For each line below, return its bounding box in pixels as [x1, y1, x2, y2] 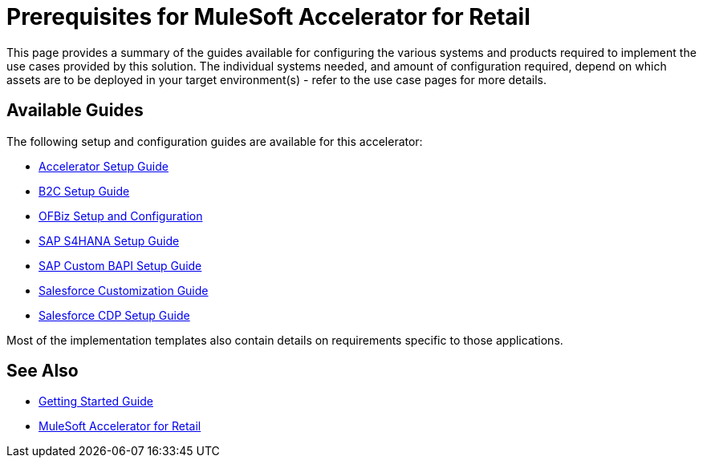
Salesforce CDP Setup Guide [39, 308, 190, 322]
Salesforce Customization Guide [39, 283, 209, 297]
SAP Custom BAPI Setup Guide [39, 258, 202, 272]
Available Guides [6, 100, 144, 121]
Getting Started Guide [39, 394, 153, 409]
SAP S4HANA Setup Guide [39, 233, 180, 248]
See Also [6, 361, 79, 381]
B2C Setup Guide [39, 184, 130, 198]
